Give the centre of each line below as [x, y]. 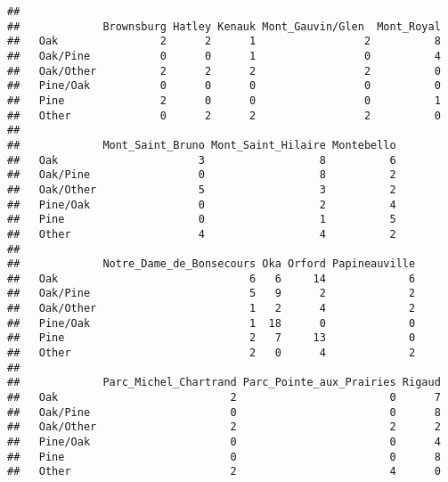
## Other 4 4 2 [202, 234]
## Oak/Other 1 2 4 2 [212, 309]
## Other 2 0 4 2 [212, 353]
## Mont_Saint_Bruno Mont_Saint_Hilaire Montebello [202, 145]
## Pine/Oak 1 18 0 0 [212, 323]
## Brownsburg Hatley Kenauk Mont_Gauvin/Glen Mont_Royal [224, 26]
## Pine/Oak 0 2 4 [202, 204]
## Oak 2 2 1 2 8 [224, 41]
